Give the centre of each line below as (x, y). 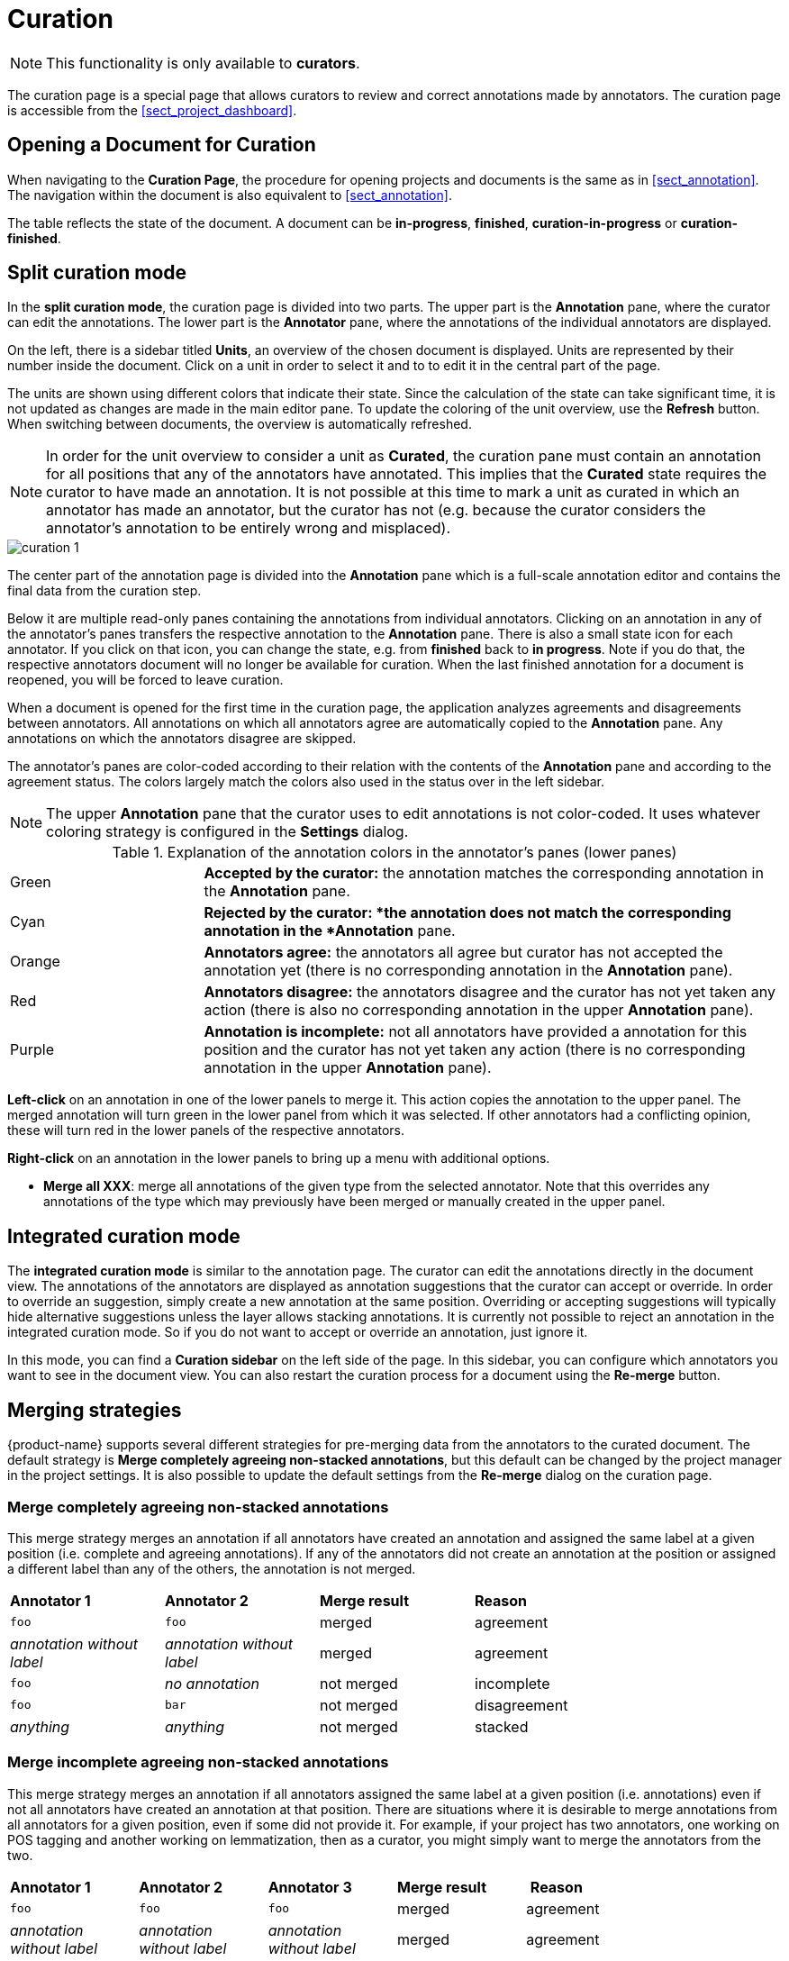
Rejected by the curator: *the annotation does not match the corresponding (467, 913)
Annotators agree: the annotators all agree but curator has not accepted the (463, 953)
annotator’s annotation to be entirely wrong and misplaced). (248, 528)
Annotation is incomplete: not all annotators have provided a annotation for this (476, 1032)
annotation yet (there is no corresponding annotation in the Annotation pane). (468, 971)
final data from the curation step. (104, 591)
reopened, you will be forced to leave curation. (145, 680)
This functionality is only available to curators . (203, 63)
